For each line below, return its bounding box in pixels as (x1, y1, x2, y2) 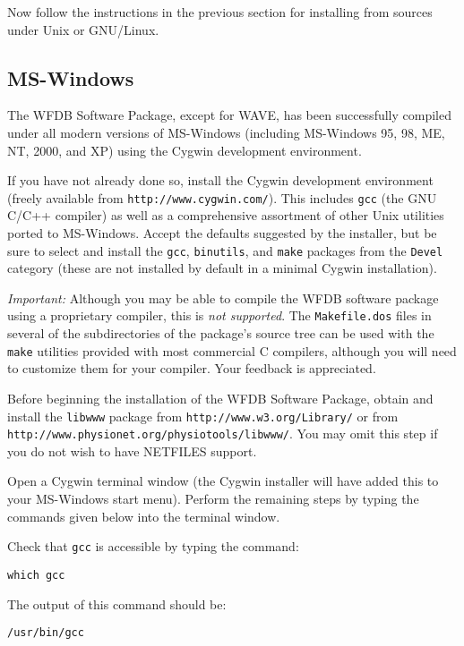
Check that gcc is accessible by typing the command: (7, 537, 299, 556)
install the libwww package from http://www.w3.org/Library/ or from (7, 406, 399, 425)
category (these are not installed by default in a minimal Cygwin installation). (7, 259, 437, 277)
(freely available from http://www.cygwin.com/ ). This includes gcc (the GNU (7, 188, 437, 207)
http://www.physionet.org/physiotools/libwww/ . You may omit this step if (7, 424, 438, 443)
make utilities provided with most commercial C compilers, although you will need (7, 341, 457, 360)
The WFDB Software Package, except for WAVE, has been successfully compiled (7, 106, 451, 124)
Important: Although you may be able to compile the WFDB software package (7, 288, 439, 307)
